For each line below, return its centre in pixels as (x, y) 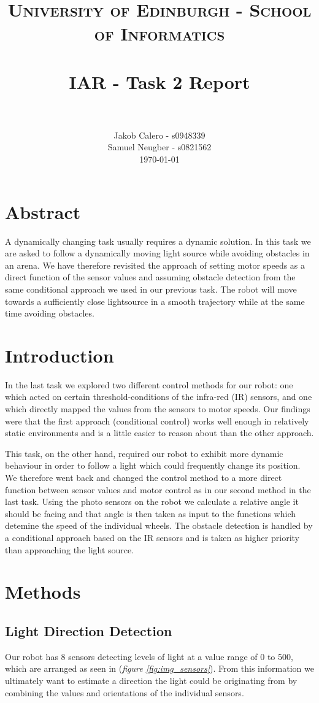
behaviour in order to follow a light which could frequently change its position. (153, 465)
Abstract (43, 211)
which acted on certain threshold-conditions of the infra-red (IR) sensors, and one (159, 397)
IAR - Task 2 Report (159, 81)
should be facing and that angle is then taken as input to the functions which (151, 513)
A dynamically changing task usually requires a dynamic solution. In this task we (158, 241)
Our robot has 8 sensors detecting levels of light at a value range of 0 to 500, (149, 656)
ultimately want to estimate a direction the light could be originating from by (151, 680)
